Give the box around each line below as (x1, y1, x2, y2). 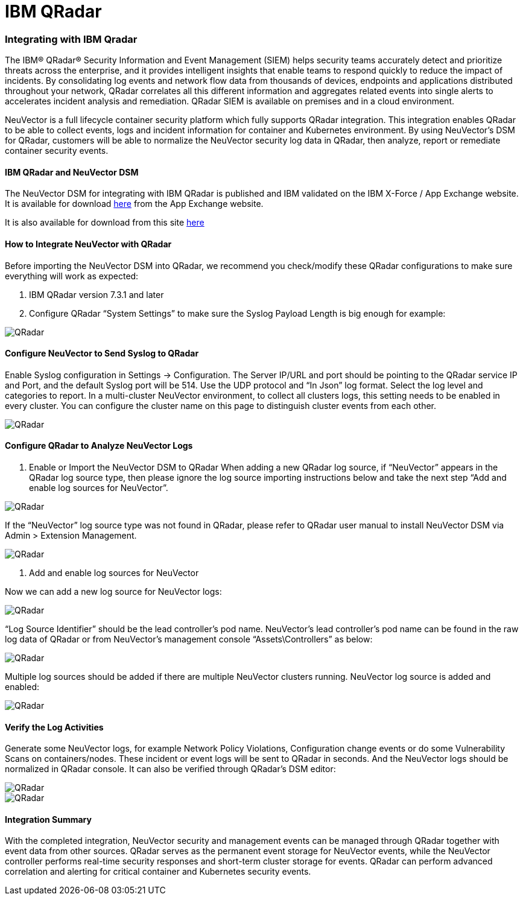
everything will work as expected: (5, 270, 139, 281)
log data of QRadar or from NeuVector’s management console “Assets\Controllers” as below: (5, 634, 373, 644)
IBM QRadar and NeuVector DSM (5, 166, 139, 177)
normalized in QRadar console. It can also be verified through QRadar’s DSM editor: (5, 764, 336, 775)
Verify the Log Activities (5, 721, 104, 732)
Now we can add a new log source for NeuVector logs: (5, 586, 222, 597)
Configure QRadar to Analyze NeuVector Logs (5, 440, 193, 451)
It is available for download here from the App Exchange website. (5, 198, 264, 209)
